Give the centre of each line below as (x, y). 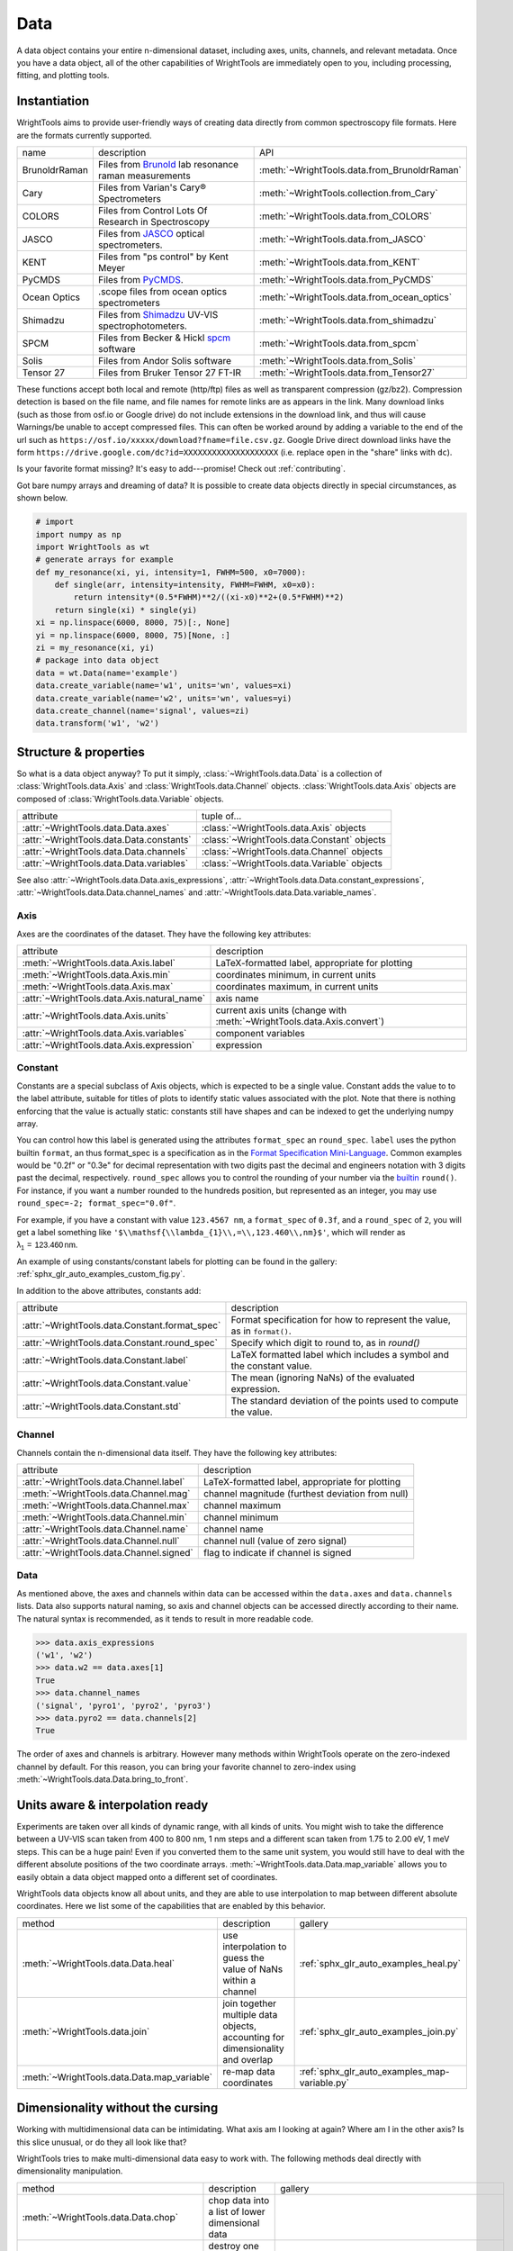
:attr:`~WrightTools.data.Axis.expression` (108, 1044)
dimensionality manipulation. (70, 2171)
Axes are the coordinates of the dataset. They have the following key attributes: (164, 934)
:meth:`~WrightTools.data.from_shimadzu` (348, 321)
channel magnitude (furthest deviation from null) (306, 1494)
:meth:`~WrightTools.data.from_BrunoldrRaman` (361, 170)
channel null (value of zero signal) (275, 1541)
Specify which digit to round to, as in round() (325, 1342)
